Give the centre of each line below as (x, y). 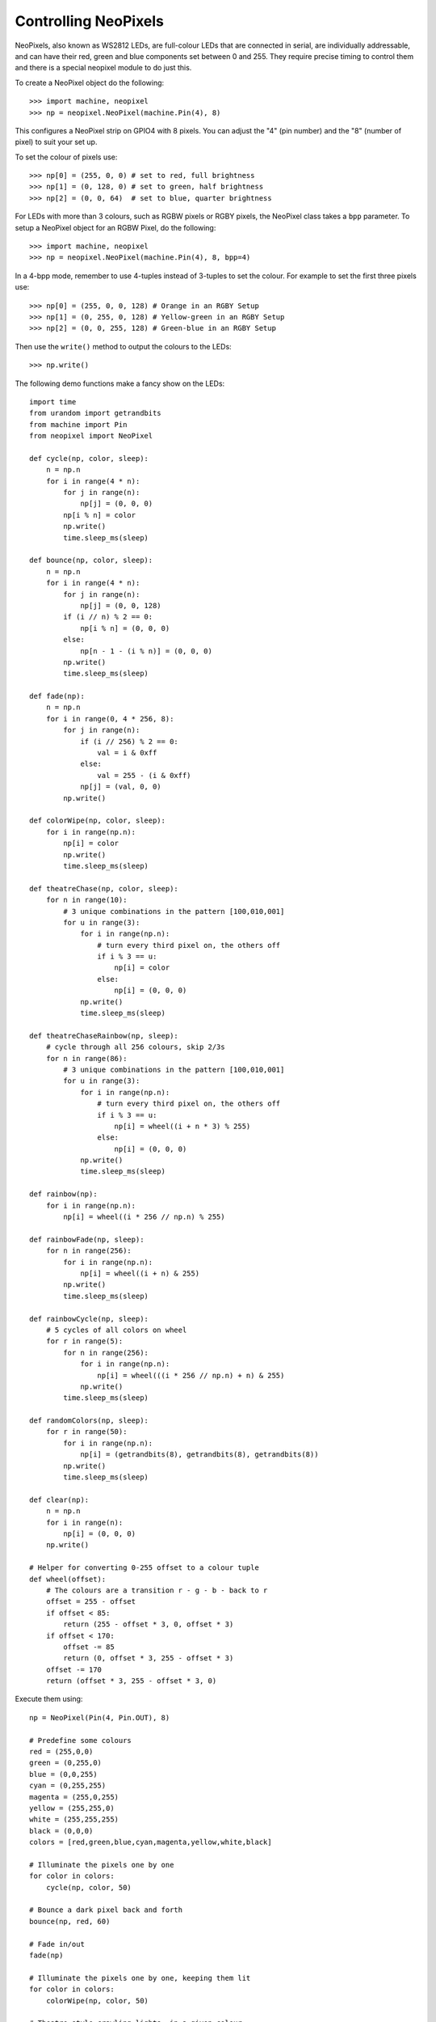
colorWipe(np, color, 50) (97, 2001)
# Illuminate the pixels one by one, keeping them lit (140, 1978)
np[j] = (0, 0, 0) (117, 504)
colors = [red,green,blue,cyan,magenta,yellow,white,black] (151, 1842)
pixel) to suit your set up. (56, 142)
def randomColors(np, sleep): (89, 1421)
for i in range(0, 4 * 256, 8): (110, 719)
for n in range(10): (86, 900)
